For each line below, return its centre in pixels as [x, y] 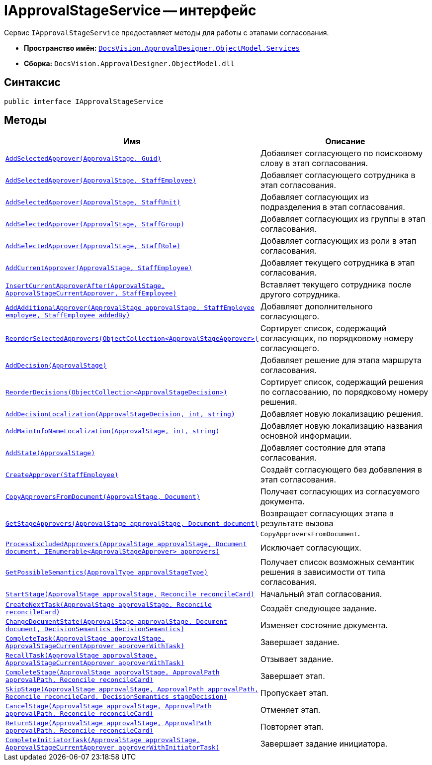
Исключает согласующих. [311, 548]
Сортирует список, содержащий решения [342, 382]
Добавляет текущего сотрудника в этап [338, 263]
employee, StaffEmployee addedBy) [68, 315]
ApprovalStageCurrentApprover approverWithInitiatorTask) [113, 748]
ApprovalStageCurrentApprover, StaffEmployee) [91, 293]
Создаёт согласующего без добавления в [341, 470]
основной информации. [306, 436]
